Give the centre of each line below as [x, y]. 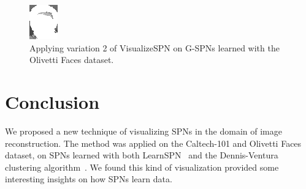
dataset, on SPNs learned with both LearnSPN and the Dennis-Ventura [142, 155]
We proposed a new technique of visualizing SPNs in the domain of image [143, 131]
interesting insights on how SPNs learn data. [89, 179]
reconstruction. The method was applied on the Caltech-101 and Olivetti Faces [153, 143]
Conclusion [52, 101]
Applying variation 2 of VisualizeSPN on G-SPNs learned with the [155, 47]
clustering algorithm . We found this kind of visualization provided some [142, 167]
